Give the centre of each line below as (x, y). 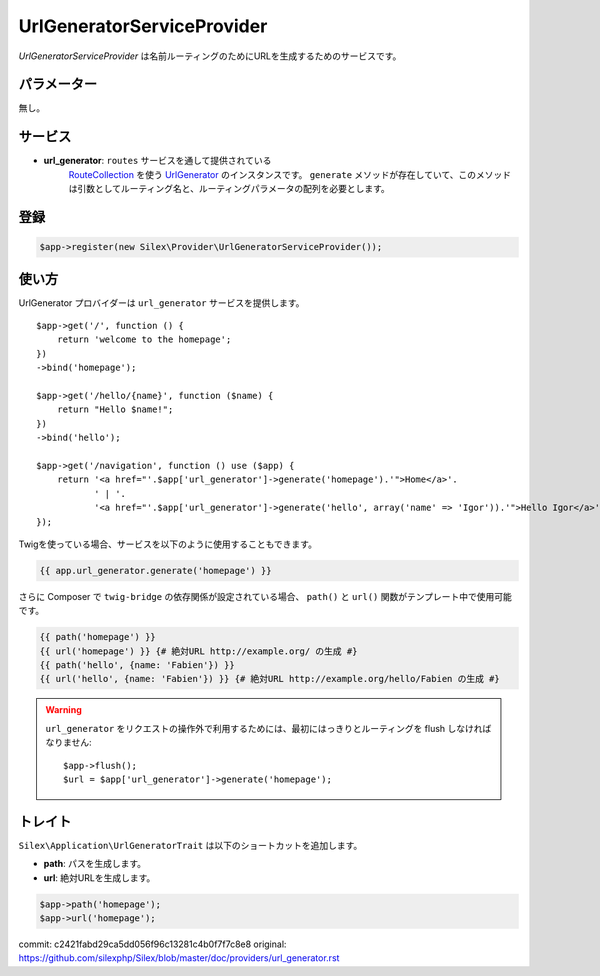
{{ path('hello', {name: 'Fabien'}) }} (137, 665)
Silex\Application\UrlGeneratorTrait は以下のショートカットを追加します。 (190, 845)
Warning (63, 710)
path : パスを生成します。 (95, 864)
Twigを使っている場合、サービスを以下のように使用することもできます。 (167, 544)
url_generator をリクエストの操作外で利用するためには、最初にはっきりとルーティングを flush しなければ (268, 728)
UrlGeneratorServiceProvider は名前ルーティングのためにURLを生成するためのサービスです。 (210, 56)
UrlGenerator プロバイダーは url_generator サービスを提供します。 (161, 302)
